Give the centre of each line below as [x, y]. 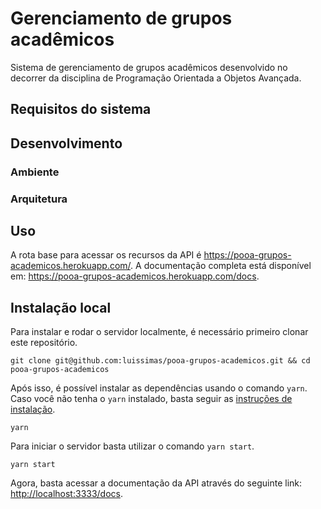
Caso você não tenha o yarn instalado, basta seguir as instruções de [151, 399]
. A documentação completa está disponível [221, 266]
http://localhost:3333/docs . [67, 494]
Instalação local [61, 307]
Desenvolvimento [66, 143]
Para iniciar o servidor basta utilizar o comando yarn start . [132, 446]
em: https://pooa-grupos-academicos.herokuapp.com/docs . [135, 276]
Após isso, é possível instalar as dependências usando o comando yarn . [159, 388]
